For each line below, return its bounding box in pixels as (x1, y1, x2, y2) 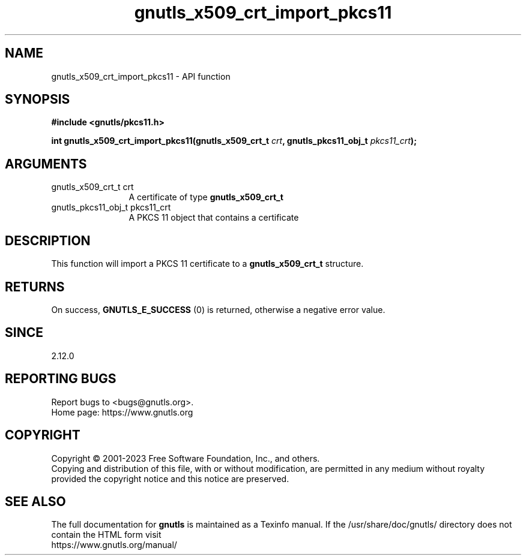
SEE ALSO (5, 493, 66, 509)
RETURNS (5, 279, 65, 294)
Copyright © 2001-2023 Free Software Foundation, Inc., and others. (51, 453, 320, 463)
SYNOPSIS (5, 92, 70, 107)
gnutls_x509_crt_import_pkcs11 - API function (51, 71, 231, 82)
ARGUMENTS (5, 156, 87, 171)
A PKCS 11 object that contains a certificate (128, 212, 299, 223)
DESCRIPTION (5, 233, 91, 248)
